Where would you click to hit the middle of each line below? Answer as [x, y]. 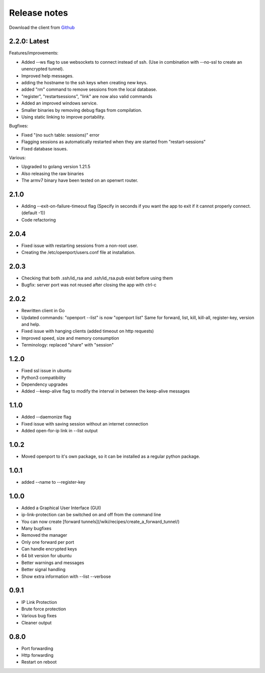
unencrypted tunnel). [43, 69]
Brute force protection [44, 609]
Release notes [39, 13]
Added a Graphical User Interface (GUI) [61, 508]
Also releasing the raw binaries [53, 174]
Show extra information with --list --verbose [66, 576]
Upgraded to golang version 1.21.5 [56, 167]
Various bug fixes [39, 616]
